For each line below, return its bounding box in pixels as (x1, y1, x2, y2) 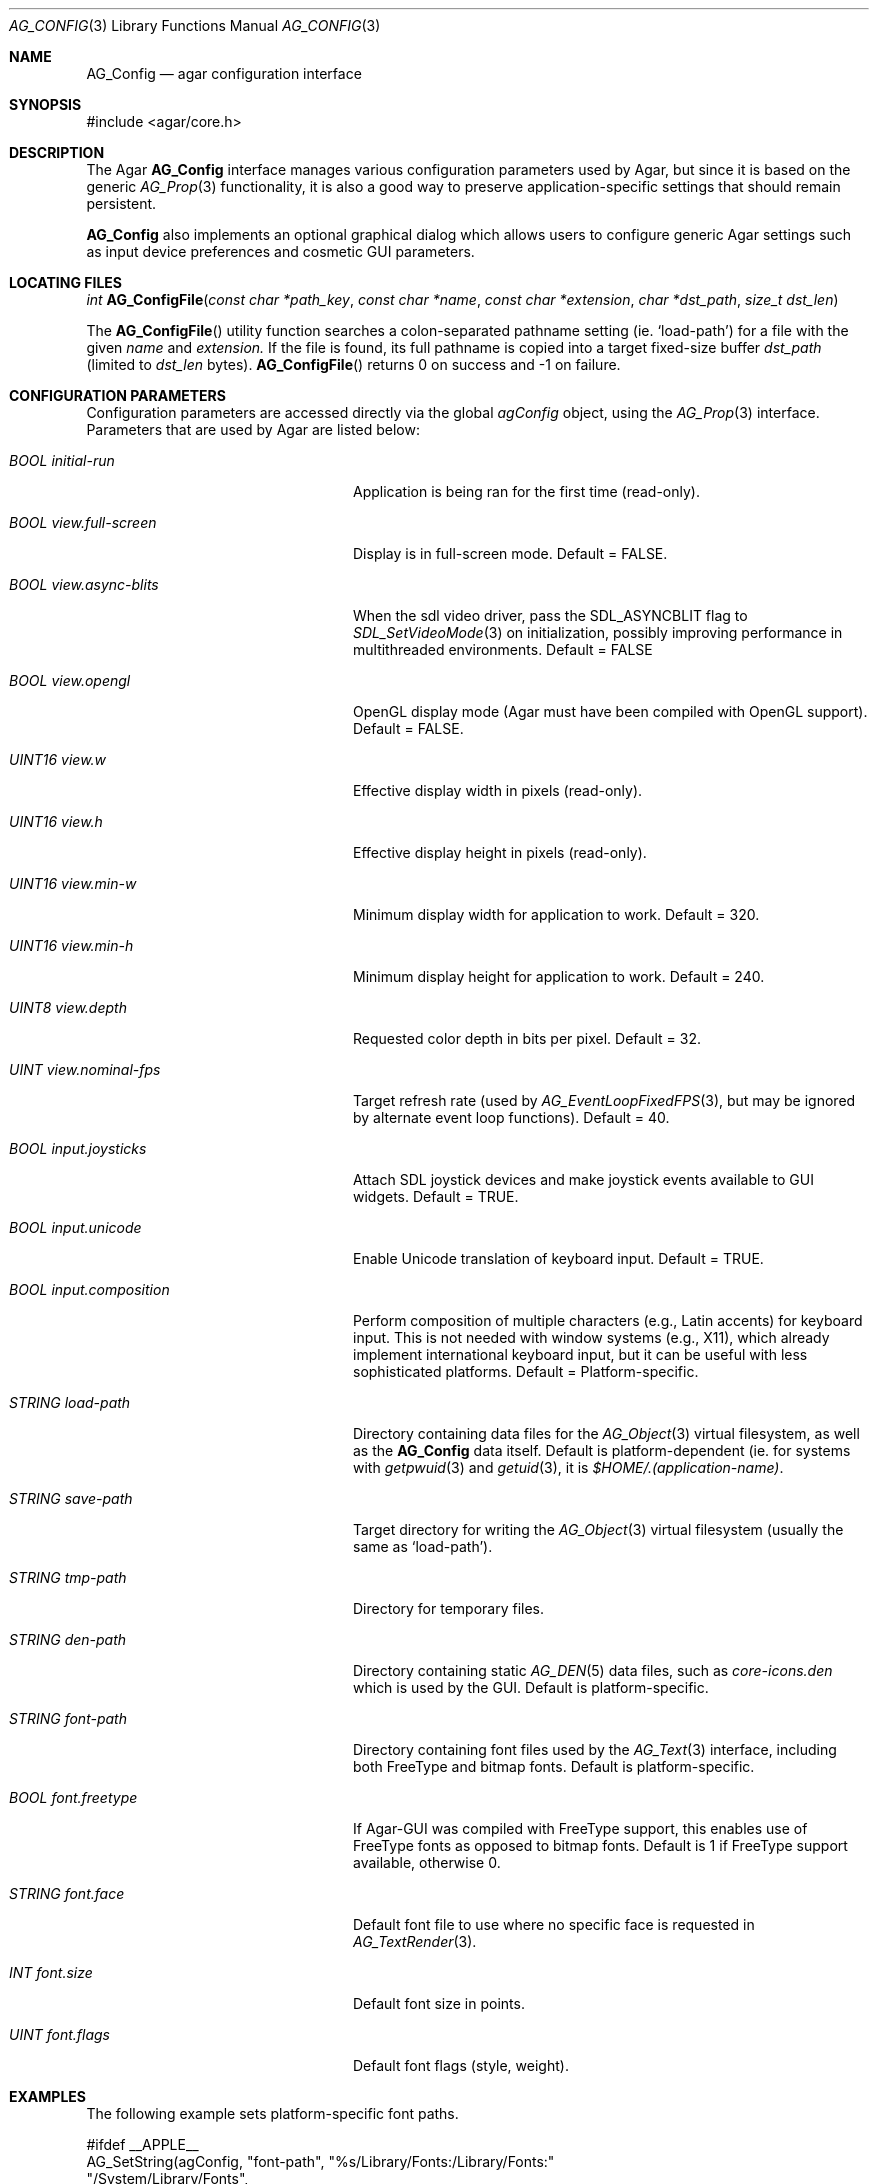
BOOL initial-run (9, 452, 115, 469)
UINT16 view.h (9, 813, 103, 830)
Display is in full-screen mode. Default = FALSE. (353, 545, 668, 562)
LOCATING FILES (9, 274, 122, 291)
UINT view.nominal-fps (9, 1061, 161, 1078)
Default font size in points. (353, 1995, 525, 2012)
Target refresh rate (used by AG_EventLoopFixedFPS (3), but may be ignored (353, 1092, 856, 1109)
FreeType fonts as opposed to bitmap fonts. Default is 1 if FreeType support (353, 1837, 848, 1854)
